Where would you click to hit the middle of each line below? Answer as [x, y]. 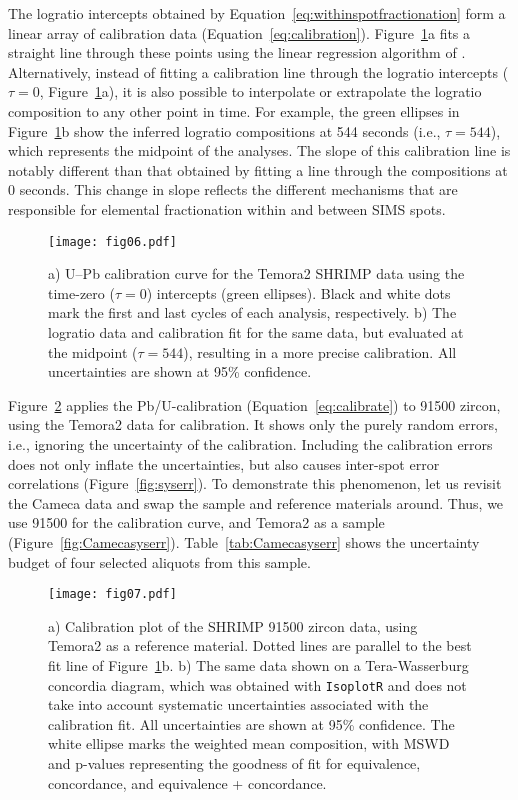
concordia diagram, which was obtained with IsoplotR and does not [257, 684]
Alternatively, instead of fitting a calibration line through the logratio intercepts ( [258, 71]
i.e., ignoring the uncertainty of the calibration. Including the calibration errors [250, 443]
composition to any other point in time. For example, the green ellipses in [234, 110]
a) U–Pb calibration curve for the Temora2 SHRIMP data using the [256, 273]
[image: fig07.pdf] [112, 594]
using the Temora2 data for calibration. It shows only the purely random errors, [253, 424]
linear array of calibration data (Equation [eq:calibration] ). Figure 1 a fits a [239, 32]
